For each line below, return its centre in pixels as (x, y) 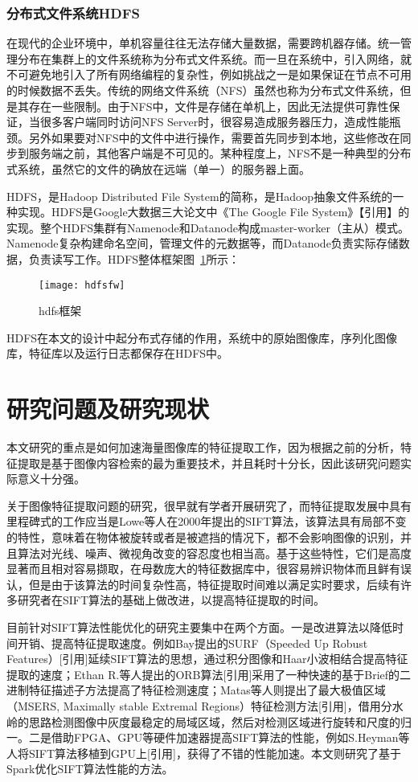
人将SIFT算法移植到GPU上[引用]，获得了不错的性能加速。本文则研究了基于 (204, 753)
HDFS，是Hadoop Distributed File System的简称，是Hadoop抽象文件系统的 (200, 196)
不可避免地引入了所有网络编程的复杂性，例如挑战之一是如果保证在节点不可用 (209, 74)
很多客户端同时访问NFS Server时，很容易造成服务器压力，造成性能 (215, 122)
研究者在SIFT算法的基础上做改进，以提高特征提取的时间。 (171, 600)
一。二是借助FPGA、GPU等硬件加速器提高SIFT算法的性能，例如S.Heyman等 (208, 737)
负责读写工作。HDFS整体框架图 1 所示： (134, 258)
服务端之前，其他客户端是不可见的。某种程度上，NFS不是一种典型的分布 (220, 153)
